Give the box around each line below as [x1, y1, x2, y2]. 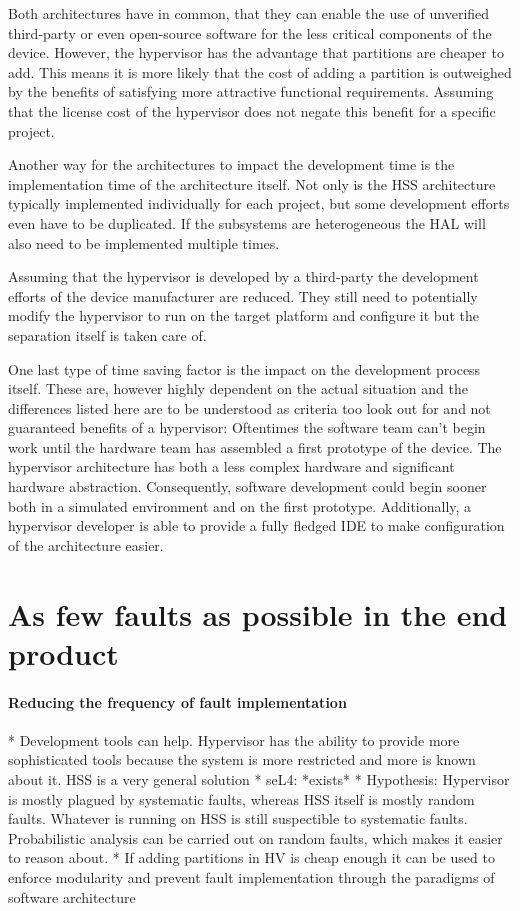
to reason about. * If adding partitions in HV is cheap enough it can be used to [8, 847, 495, 868]
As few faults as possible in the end [8, 593, 508, 634]
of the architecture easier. [8, 534, 164, 555]
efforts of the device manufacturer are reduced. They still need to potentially [8, 285, 478, 306]
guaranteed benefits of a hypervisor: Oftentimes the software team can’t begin [8, 417, 486, 438]
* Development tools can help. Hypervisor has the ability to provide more [8, 729, 460, 750]
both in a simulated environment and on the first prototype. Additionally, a [8, 495, 472, 516]
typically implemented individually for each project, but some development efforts [8, 193, 510, 214]
